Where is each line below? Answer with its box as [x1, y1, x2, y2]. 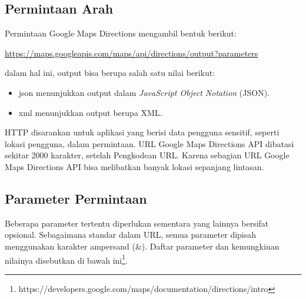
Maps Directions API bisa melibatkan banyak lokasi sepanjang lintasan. [5, 160, 264, 172]
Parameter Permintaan [5, 189, 147, 207]
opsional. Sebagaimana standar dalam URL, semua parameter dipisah [5, 228, 257, 241]
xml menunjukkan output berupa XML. [18, 106, 162, 118]
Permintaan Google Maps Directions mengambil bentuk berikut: [5, 27, 237, 39]
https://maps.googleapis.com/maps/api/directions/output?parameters [5, 46, 258, 59]
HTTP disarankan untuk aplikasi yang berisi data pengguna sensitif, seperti [5, 126, 280, 138]
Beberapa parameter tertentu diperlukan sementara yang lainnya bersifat [5, 217, 269, 229]
